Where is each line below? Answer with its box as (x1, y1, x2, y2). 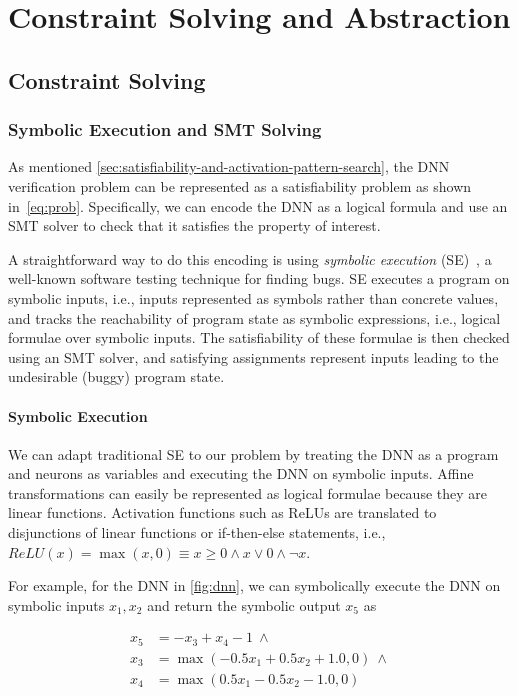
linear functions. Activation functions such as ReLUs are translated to (8, 502, 437, 523)
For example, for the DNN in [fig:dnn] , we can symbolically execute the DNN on (8, 575, 501, 596)
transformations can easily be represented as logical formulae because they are (8, 482, 487, 503)
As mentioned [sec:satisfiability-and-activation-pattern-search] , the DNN (8, 156, 450, 177)
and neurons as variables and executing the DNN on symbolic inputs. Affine (8, 463, 474, 484)
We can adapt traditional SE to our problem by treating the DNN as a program (8, 443, 499, 464)
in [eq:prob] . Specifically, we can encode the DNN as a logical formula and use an (8, 195, 508, 216)
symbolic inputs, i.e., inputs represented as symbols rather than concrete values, (8, 287, 499, 308)
